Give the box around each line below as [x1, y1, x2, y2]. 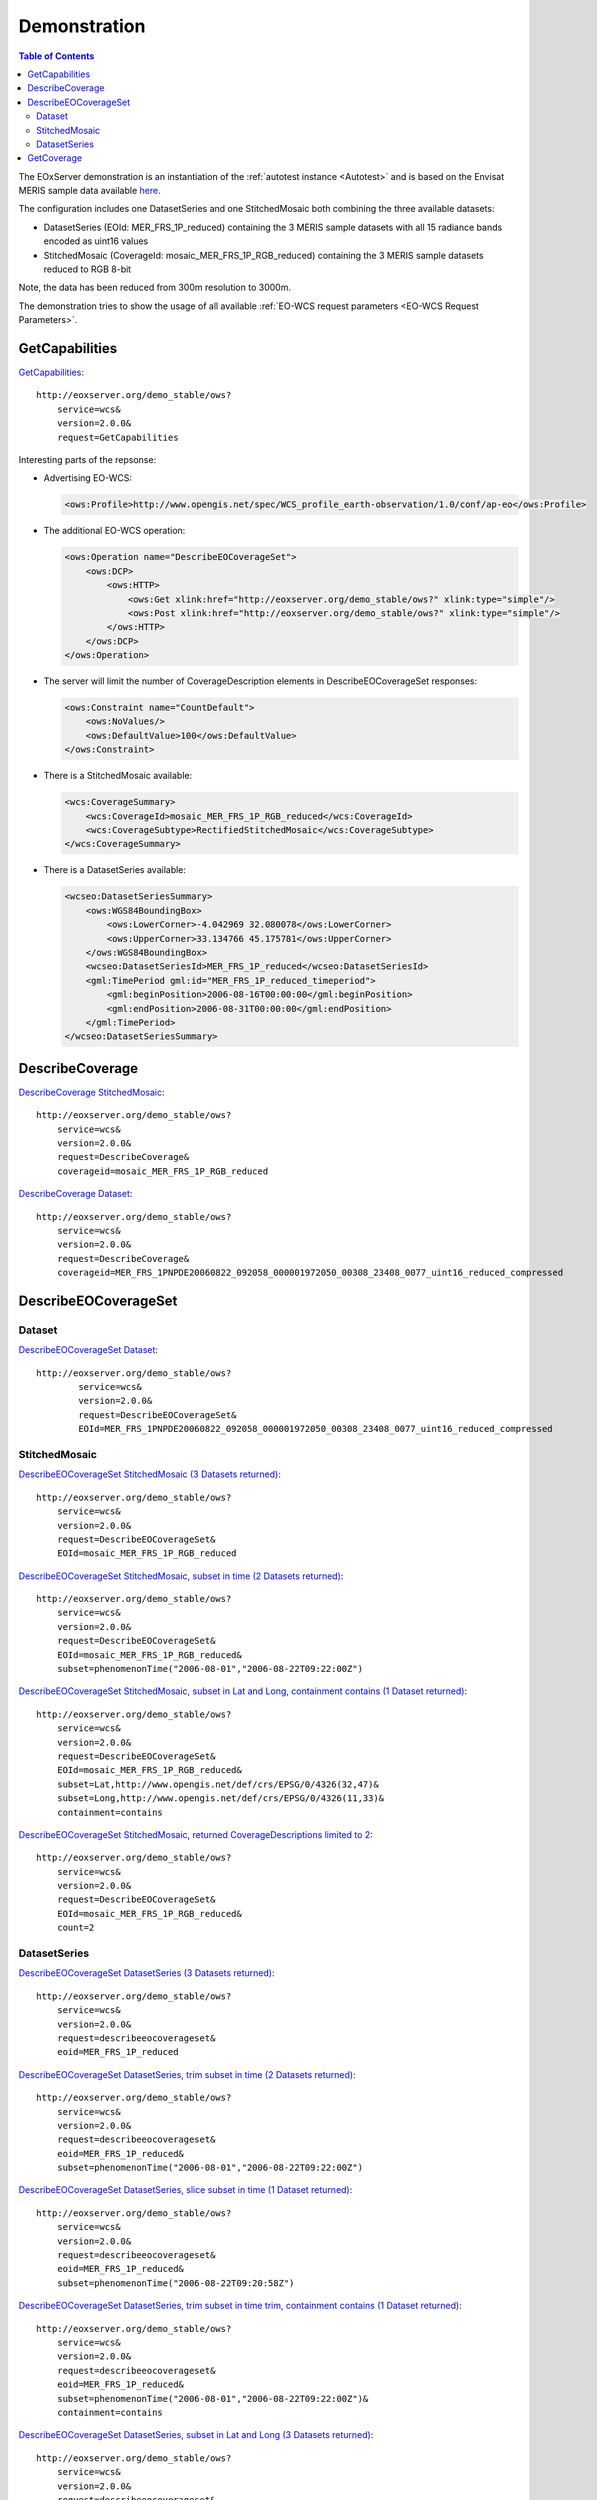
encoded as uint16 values [43, 235, 149, 247]
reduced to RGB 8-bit [43, 263, 132, 275]
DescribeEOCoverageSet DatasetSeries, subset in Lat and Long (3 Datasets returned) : [18, 2429, 374, 2441]
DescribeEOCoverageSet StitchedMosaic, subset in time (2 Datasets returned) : [18, 1570, 344, 1582]
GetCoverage [27, 152, 83, 164]
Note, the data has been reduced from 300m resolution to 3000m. [18, 281, 292, 294]
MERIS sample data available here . [18, 185, 161, 197]
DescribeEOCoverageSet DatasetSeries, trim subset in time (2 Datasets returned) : [18, 2068, 356, 2080]
